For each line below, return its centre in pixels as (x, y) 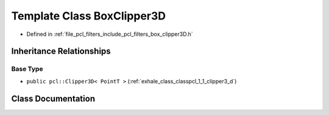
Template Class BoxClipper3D (89, 16)
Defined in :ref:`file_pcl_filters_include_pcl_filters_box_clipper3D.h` (110, 34)
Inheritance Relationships (61, 51)
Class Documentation (53, 98)
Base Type (27, 69)
